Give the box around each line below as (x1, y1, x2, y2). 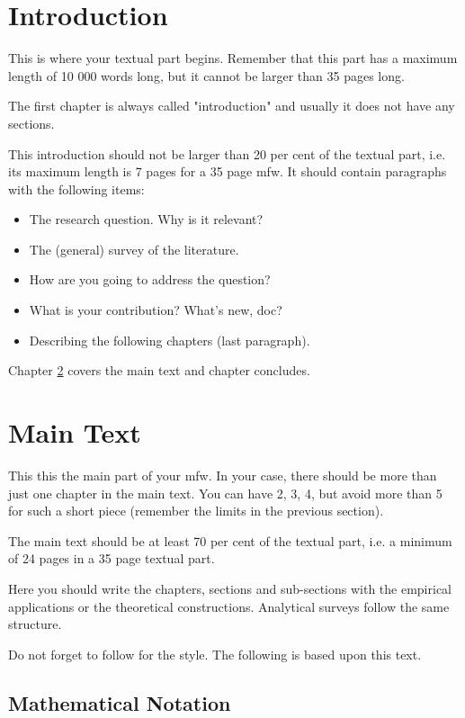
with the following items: (8, 179, 145, 198)
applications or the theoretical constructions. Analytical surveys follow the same (8, 597, 450, 615)
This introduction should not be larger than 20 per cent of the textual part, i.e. (8, 144, 446, 163)
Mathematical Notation (8, 688, 231, 716)
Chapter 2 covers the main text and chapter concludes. (8, 361, 310, 380)
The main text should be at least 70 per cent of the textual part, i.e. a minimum (8, 531, 452, 550)
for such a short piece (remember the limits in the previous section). (8, 501, 384, 520)
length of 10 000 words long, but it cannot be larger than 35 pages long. (8, 66, 405, 85)
